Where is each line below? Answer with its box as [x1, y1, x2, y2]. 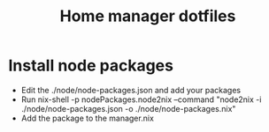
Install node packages [8, 55, 174, 76]
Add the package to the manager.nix [20, 113, 154, 123]
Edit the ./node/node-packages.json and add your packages [20, 84, 241, 95]
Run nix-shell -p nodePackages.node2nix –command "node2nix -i [20, 94, 262, 105]
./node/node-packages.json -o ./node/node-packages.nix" [20, 103, 236, 114]
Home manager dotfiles [59, 6, 236, 26]
